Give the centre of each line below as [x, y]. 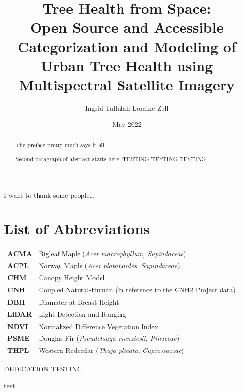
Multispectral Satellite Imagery [127, 84]
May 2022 [127, 124]
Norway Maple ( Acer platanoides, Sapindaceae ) [109, 265]
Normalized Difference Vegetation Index [98, 326]
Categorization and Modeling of [127, 46]
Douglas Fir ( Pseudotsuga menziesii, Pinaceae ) [109, 338]
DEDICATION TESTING [43, 369]
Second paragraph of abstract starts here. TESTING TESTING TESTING [111, 159]
